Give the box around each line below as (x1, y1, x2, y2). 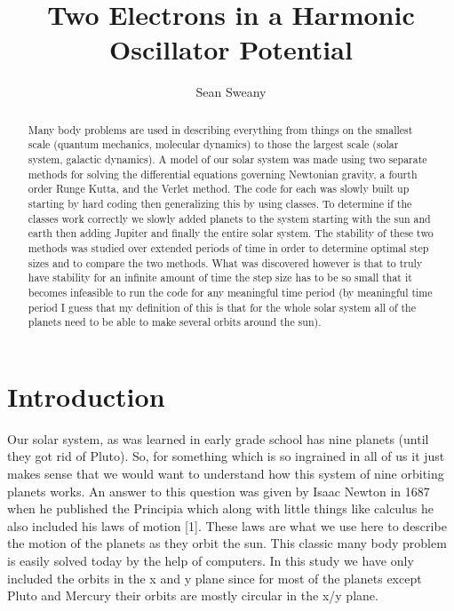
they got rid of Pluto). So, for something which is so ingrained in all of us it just (7, 447, 445, 465)
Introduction (7, 377, 165, 414)
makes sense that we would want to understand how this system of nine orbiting (7, 464, 444, 483)
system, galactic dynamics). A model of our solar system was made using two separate (28, 152, 427, 167)
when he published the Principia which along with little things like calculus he (7, 499, 434, 518)
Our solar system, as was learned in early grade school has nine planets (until (7, 429, 429, 448)
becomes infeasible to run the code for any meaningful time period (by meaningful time (28, 284, 433, 299)
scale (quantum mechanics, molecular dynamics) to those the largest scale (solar (28, 137, 399, 152)
